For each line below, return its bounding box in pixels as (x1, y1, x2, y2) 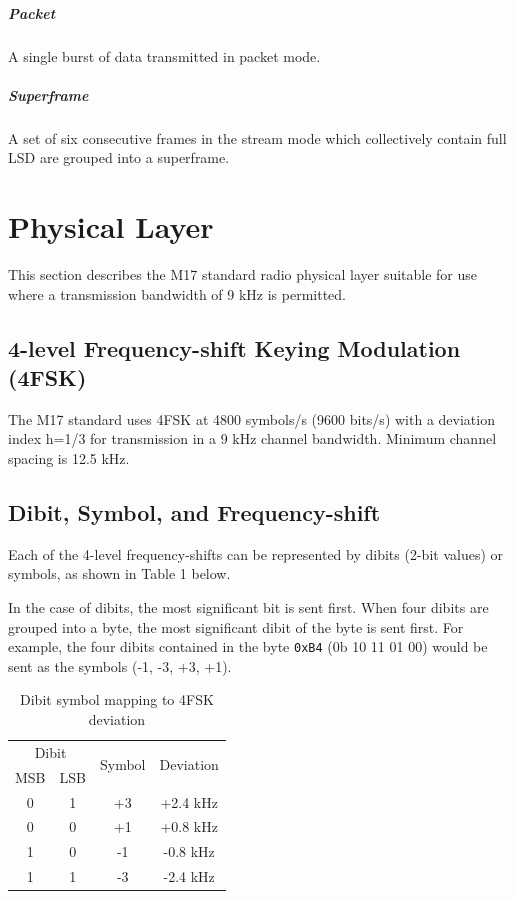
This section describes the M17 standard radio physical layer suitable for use (8, 264, 478, 285)
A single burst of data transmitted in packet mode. (8, 45, 321, 66)
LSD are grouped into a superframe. (8, 147, 230, 168)
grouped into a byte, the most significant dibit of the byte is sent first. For (8, 616, 464, 637)
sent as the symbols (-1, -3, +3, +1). (8, 655, 232, 676)
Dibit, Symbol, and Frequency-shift (8, 496, 381, 527)
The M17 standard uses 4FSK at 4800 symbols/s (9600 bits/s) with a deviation (8, 408, 495, 429)
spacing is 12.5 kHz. (8, 448, 130, 468)
